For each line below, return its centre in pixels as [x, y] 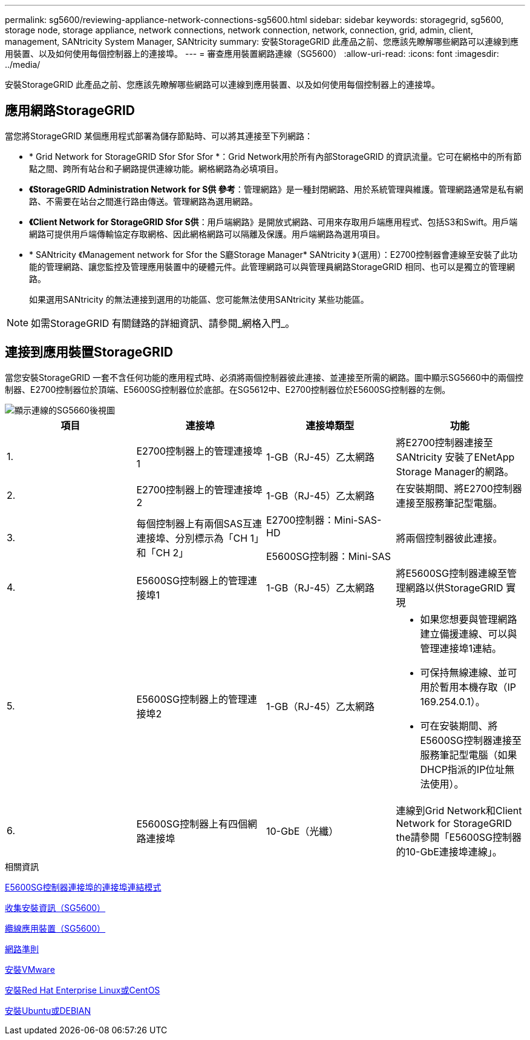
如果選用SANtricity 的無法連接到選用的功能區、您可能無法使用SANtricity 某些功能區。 [199, 299]
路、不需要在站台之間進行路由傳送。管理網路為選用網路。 [143, 201]
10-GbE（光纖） [303, 831]
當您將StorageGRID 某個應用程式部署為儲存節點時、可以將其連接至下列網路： [159, 136]
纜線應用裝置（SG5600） [55, 928]
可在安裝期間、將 [459, 726]
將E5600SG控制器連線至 [451, 573]
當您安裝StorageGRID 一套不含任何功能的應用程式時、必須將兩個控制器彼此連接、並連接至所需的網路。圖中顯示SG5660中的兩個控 [264, 377]
